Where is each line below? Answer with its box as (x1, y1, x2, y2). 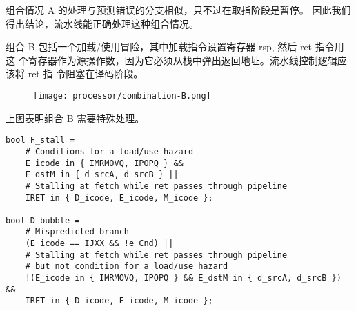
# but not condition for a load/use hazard (25, 261, 228, 272)
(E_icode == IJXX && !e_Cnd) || (25, 239, 174, 249)
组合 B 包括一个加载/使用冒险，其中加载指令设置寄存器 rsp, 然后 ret (6, 39, 313, 54)
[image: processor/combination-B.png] (33, 90, 211, 101)
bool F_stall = (6, 135, 75, 146)
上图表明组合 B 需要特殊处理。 (6, 110, 145, 125)
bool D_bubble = (6, 215, 80, 225)
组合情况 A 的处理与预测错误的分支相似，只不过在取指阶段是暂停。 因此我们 (6, 3, 351, 17)
